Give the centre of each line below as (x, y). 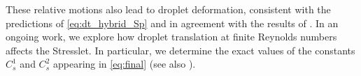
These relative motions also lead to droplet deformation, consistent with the (168, 9)
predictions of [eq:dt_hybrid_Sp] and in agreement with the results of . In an (172, 23)
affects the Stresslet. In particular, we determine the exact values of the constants (180, 50)
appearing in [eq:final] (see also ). (124, 64)
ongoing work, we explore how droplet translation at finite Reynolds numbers (171, 37)
